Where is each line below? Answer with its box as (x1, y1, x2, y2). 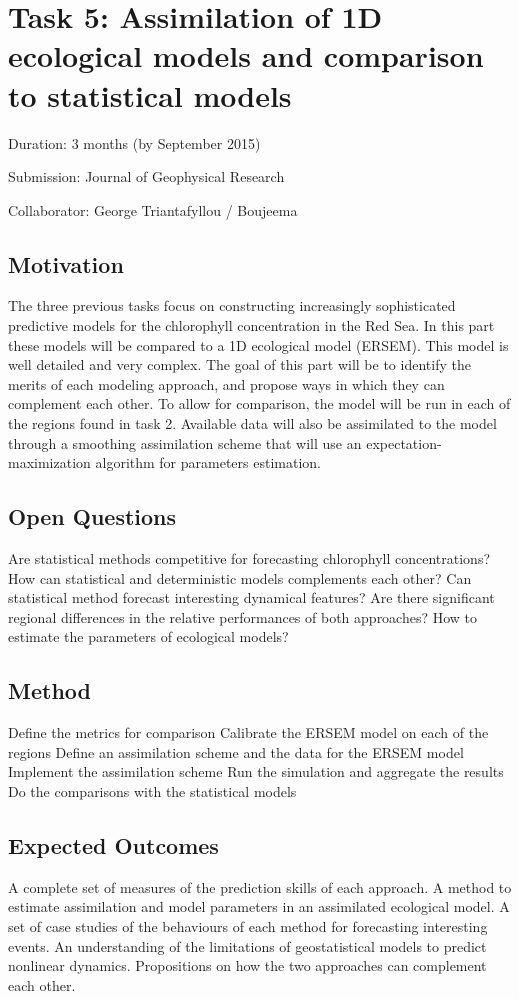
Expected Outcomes (8, 829, 219, 860)
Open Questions (8, 501, 177, 532)
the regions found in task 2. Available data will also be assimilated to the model (8, 413, 497, 434)
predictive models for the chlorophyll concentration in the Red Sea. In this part (8, 315, 495, 336)
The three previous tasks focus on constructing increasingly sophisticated (8, 295, 456, 316)
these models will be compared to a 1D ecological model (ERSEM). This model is (8, 334, 509, 355)
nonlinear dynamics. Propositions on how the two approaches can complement (8, 955, 487, 976)
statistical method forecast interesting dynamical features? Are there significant (8, 587, 495, 608)
